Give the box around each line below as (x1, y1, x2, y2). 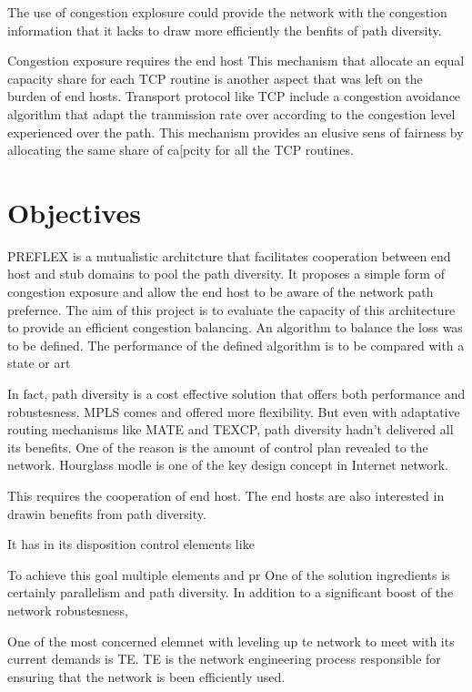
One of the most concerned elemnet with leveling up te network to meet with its (7, 631, 455, 650)
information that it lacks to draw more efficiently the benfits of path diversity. (7, 20, 442, 39)
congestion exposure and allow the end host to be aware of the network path (7, 282, 434, 301)
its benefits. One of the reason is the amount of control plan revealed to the (7, 437, 428, 456)
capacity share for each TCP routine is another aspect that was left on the (7, 68, 423, 87)
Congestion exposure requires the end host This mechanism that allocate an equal (7, 51, 465, 70)
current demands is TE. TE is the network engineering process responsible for (7, 649, 441, 668)
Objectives (7, 193, 141, 230)
